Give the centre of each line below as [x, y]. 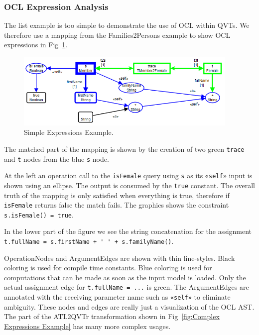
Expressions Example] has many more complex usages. [87, 326]
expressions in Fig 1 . [36, 45]
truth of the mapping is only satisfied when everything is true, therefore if [117, 195]
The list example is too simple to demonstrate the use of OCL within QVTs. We [127, 25]
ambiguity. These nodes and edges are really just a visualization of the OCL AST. [129, 306]
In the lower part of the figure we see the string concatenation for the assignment [128, 231]
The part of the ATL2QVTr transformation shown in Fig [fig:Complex [112, 316]
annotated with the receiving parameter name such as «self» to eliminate [117, 297]
